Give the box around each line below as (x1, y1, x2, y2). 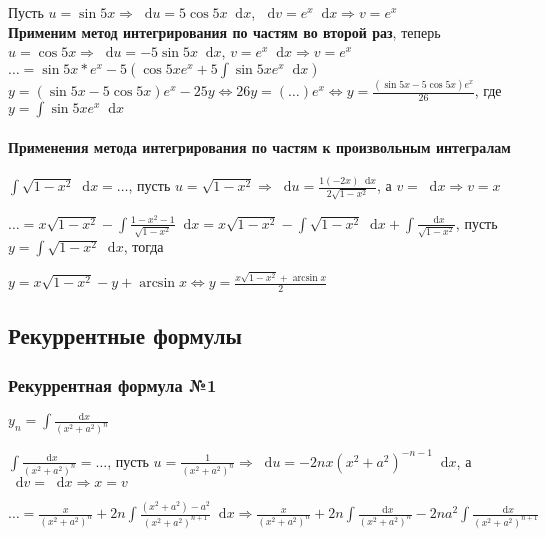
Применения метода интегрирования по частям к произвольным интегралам (8, 136, 511, 157)
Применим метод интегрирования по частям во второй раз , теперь (8, 21, 441, 42)
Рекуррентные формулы (8, 320, 242, 351)
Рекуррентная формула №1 (8, 372, 217, 397)
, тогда (123, 236, 164, 257)
